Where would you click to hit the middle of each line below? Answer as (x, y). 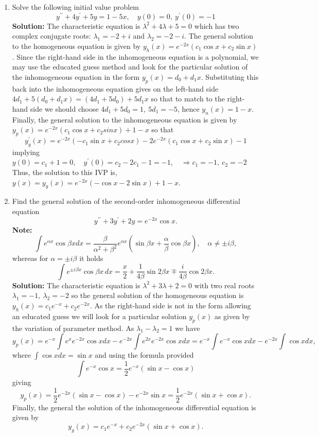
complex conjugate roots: (51, 36)
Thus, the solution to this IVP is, (65, 172)
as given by (232, 316)
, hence (188, 108)
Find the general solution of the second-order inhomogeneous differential (126, 201)
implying (26, 152)
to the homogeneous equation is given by (76, 46)
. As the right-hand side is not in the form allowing (170, 305)
